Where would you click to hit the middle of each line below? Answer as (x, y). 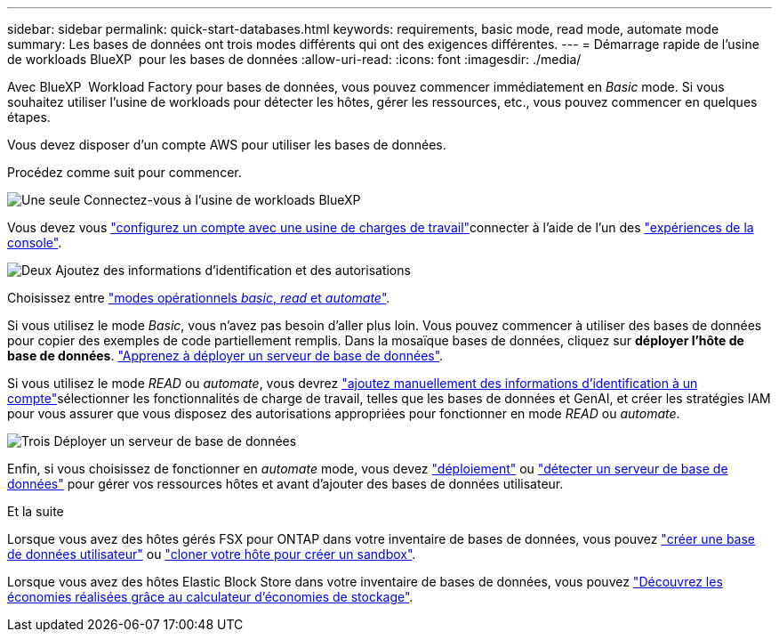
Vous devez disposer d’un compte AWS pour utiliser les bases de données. (227, 145)
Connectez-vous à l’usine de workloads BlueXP (222, 200)
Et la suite (36, 511)
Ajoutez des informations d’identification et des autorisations (233, 270)
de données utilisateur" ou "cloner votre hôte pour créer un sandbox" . (212, 554)
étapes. (29, 117)
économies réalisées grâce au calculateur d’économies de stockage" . (210, 597)
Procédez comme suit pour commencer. (124, 172)
